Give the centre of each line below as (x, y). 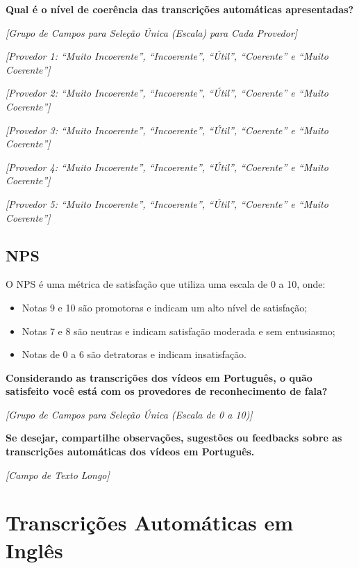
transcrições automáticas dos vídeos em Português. (130, 452)
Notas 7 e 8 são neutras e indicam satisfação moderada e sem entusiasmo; (178, 331)
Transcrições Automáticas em (150, 522)
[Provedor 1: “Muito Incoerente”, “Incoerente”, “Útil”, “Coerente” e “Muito (167, 56)
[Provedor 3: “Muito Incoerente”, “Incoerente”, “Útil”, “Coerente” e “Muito (167, 130)
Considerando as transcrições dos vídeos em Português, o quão (159, 377)
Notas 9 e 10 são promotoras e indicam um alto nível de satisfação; (165, 307)
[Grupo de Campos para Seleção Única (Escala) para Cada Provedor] (152, 32)
